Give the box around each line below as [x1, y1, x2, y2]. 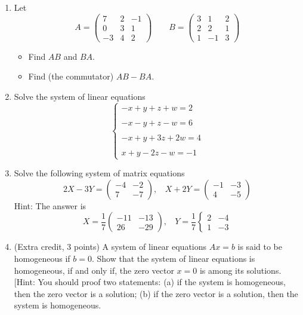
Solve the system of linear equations [14, 90, 146, 102]
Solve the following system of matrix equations [14, 167, 185, 179]
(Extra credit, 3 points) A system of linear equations [14, 240, 207, 253]
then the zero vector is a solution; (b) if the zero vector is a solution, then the [14, 287, 298, 299]
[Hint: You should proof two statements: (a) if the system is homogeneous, [14, 276, 286, 288]
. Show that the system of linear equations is [91, 252, 255, 265]
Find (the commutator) [28, 70, 114, 82]
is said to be [237, 240, 282, 253]
